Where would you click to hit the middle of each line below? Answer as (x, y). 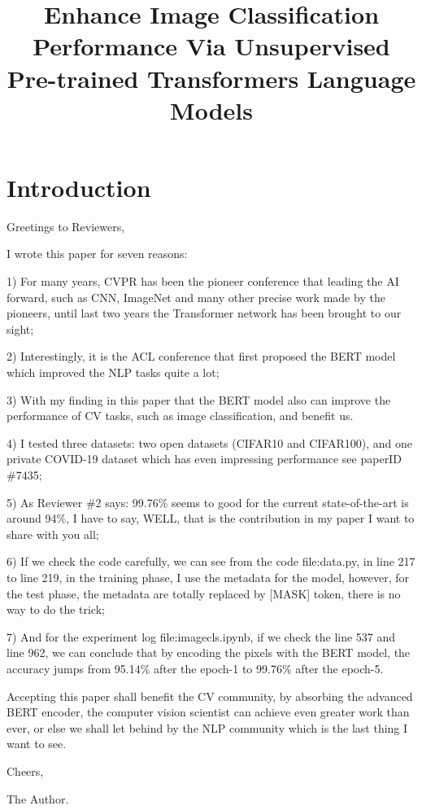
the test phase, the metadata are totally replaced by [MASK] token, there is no (204, 593)
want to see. (37, 744)
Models (211, 109)
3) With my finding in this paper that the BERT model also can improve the (199, 399)
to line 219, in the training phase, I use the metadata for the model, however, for (208, 577)
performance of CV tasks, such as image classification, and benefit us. (180, 416)
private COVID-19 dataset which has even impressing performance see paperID (204, 459)
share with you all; (53, 534)
